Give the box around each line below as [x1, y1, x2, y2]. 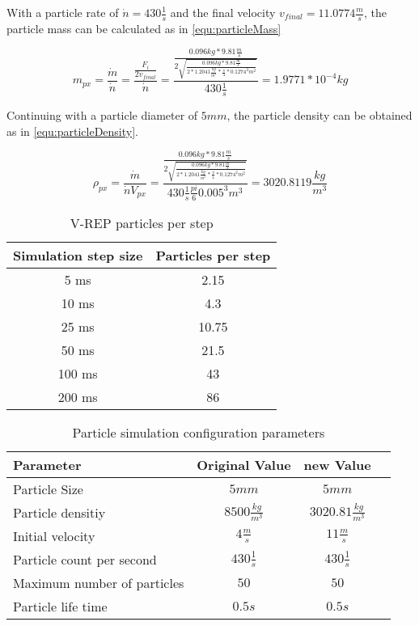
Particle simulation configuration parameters [72, 422, 325, 442]
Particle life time [13, 596, 108, 615]
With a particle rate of [6, 4, 119, 20]
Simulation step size [13, 245, 143, 264]
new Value [303, 455, 371, 474]
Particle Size [13, 479, 83, 498]
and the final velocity [170, 4, 276, 20]
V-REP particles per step [70, 213, 214, 232]
